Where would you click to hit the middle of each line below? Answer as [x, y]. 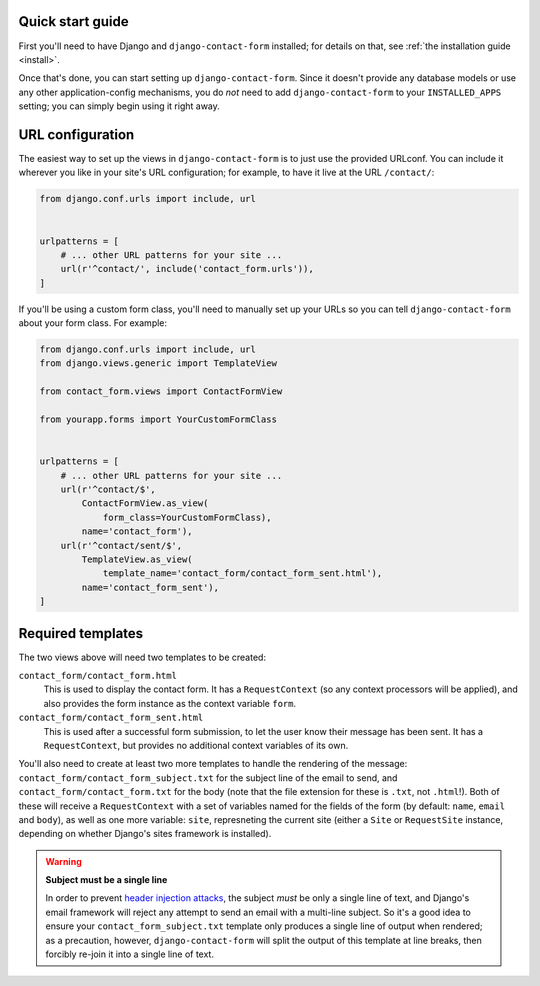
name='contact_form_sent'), [150, 587]
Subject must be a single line [106, 880]
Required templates [81, 633]
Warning [63, 861]
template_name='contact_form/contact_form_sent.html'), [242, 573]
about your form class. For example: [93, 323]
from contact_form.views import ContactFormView [161, 391]
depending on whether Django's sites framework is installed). [145, 834]
